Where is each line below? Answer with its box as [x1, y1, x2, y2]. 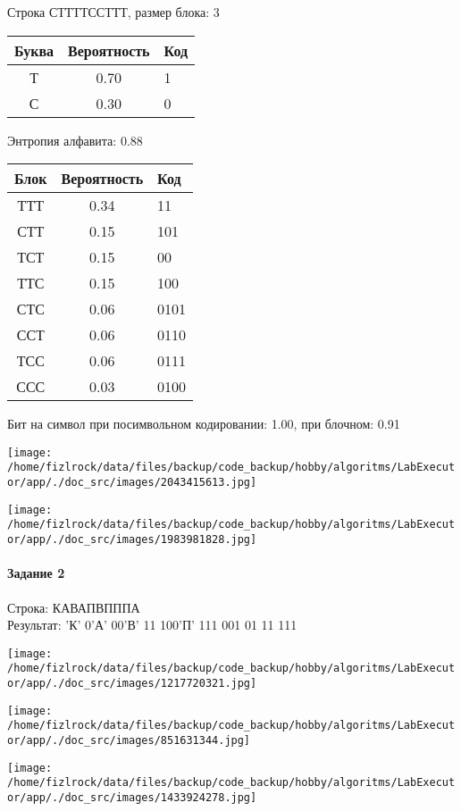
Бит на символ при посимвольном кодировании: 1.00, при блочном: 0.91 [7, 414, 400, 433]
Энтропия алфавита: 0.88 [7, 130, 143, 149]
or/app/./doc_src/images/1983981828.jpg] [7, 533, 257, 547]
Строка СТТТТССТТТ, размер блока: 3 [7, 3, 220, 21]
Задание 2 [7, 564, 65, 582]
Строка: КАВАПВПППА [7, 598, 140, 616]
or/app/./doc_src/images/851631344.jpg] [7, 733, 251, 747]
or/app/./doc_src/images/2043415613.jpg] [7, 476, 257, 489]
